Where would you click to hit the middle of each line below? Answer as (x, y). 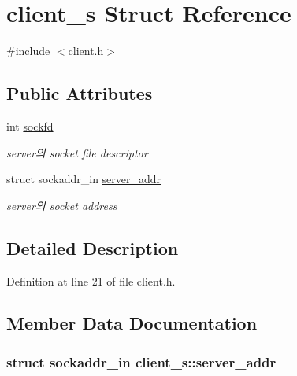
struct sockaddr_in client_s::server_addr (141, 361)
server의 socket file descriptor (77, 152)
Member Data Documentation (132, 323)
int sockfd (30, 125)
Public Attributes (80, 93)
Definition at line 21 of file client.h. (91, 280)
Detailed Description (93, 247)
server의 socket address (62, 205)
